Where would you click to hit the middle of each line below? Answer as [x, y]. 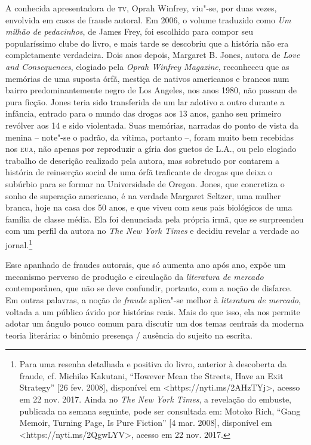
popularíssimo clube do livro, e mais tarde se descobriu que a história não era [147, 43]
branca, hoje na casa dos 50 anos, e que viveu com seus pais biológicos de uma [149, 207]
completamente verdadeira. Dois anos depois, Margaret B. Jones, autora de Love [153, 55]
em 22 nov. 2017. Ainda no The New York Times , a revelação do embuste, [155, 399]
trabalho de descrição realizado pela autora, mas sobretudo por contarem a [143, 160]
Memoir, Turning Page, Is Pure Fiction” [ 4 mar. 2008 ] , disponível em [146, 423]
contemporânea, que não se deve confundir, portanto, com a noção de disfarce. [149, 288]
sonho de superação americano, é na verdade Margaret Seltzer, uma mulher [143, 195]
